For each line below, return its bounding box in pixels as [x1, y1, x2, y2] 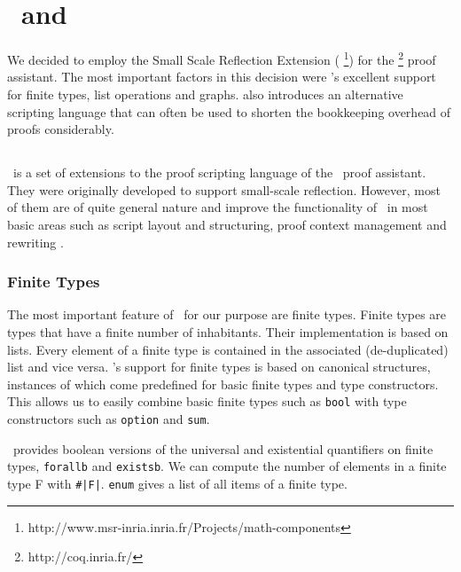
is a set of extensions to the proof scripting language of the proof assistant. [12, 163, 426, 182]
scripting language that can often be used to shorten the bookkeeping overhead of [7, 102, 451, 121]
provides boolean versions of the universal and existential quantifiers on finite [12, 439, 434, 458]
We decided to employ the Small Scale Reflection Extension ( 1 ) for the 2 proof [7, 48, 436, 68]
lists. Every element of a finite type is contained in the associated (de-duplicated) [7, 340, 449, 358]
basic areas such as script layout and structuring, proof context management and [7, 215, 447, 233]
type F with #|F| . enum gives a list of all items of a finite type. [7, 474, 348, 492]
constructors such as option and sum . [7, 409, 210, 427]
